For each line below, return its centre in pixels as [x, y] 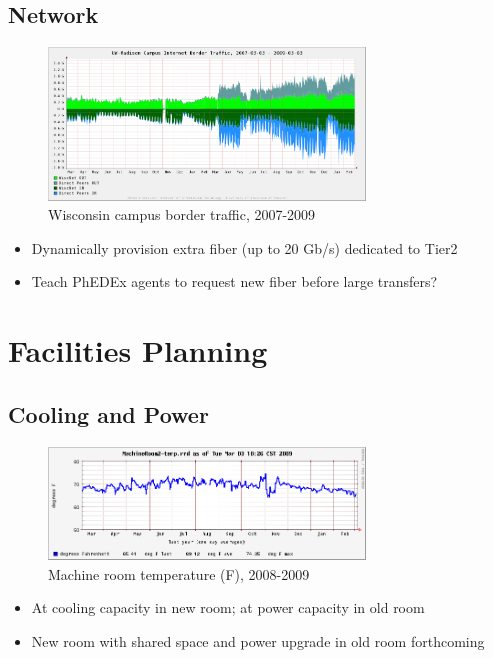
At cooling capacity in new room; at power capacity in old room [228, 607]
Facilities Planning [138, 350]
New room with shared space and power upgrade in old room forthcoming [258, 640]
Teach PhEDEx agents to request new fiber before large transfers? [234, 281]
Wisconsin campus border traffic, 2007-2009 [182, 214]
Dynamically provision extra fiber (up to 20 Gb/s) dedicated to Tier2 [244, 247]
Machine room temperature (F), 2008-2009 [179, 573]
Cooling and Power [108, 413]
